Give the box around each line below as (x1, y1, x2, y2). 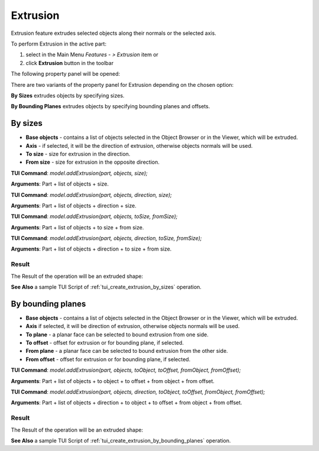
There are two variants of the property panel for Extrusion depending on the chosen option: (11, 81, 234, 88)
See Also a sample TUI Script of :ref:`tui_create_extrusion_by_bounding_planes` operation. (11, 437, 231, 444)
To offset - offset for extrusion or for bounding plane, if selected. (25, 339, 184, 346)
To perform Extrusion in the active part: (11, 40, 106, 47)
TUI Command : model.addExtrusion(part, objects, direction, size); (11, 191, 172, 198)
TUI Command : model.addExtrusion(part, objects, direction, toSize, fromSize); (11, 235, 202, 242)
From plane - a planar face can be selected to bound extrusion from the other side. (25, 348, 229, 355)
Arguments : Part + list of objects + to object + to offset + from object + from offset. (11, 377, 215, 384)
